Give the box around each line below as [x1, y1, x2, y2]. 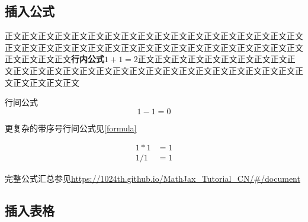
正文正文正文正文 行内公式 [5, 53, 104, 65]
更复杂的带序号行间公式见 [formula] [5, 121, 137, 134]
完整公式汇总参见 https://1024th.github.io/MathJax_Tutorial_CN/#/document [5, 172, 300, 185]
